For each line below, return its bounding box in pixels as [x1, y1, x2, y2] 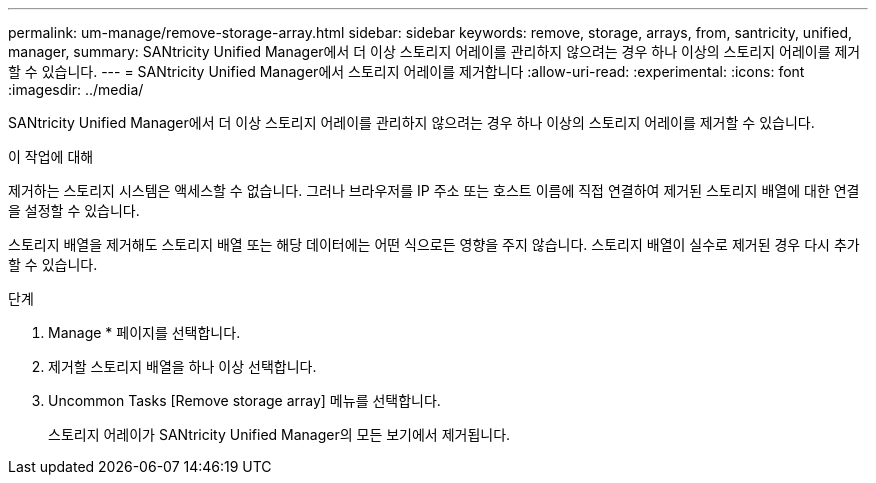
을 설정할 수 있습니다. [8, 202, 140, 219]
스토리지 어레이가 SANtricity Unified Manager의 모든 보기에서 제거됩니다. [48, 426, 511, 443]
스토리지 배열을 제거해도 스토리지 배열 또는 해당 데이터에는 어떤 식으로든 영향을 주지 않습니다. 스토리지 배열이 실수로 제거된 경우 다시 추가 [8, 236, 860, 253]
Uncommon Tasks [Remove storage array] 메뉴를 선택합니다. [48, 392, 441, 409]
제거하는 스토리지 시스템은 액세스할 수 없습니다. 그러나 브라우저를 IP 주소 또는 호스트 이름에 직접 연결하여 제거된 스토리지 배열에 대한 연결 [8, 182, 860, 199]
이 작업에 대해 [8, 148, 94, 165]
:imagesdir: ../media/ [8, 81, 144, 98]
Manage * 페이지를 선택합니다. [48, 324, 241, 341]
